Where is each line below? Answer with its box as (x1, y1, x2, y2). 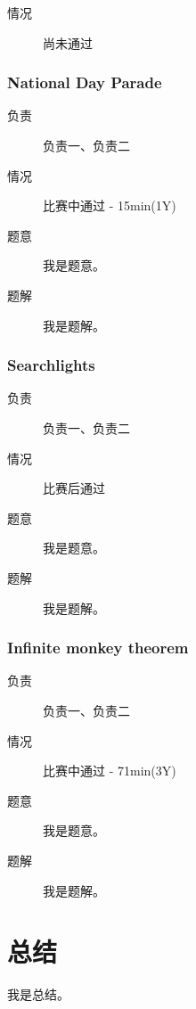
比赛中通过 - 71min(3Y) (43, 761, 176, 780)
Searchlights (7, 354, 95, 376)
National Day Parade (7, 71, 162, 94)
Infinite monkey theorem (7, 636, 189, 659)
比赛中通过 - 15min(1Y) (43, 196, 176, 215)
